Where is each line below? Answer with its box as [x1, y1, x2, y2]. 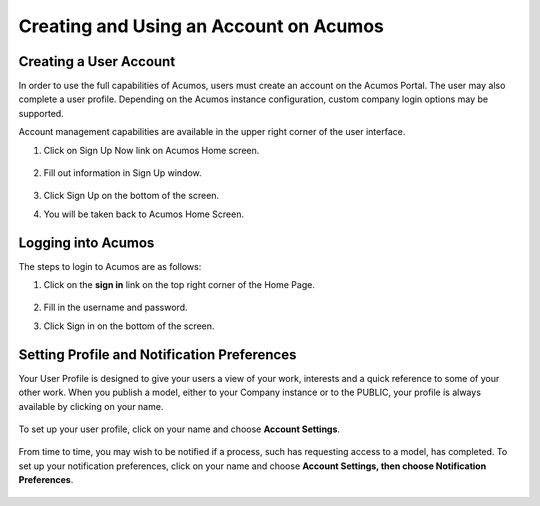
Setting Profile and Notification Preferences [18, 346, 297, 363]
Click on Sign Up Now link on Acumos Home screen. [43, 144, 260, 156]
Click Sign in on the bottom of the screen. [43, 320, 215, 332]
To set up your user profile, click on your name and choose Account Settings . [18, 423, 340, 435]
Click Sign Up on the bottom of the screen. [43, 190, 220, 202]
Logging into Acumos [18, 234, 155, 251]
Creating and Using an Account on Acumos [18, 15, 384, 37]
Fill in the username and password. [43, 301, 188, 314]
